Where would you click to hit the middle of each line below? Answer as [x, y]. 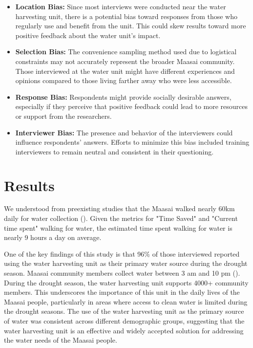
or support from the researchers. [63, 116]
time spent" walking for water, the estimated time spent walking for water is [118, 228]
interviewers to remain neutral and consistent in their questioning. [115, 151]
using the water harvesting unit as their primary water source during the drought [126, 263]
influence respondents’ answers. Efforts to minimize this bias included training [132, 142]
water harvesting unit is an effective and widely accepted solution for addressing [124, 330]
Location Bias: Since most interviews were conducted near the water [121, 6]
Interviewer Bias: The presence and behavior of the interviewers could [124, 132]
